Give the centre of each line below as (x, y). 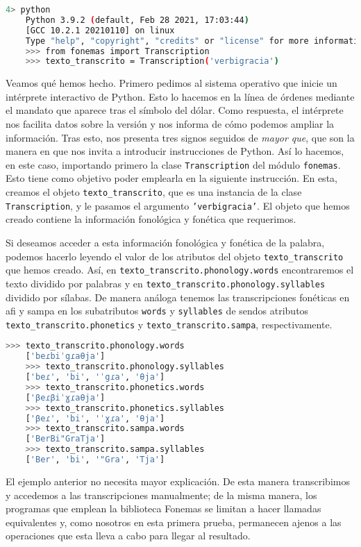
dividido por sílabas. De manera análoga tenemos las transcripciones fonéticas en (178, 297)
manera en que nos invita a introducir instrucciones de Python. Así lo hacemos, (175, 151)
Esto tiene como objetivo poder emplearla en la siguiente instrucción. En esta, (171, 178)
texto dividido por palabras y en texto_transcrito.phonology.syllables (166, 283)
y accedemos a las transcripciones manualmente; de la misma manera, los (161, 495)
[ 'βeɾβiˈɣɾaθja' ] (65, 397)
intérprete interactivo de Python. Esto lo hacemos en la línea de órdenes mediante (180, 96)
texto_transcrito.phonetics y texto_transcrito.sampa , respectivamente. (169, 324)
